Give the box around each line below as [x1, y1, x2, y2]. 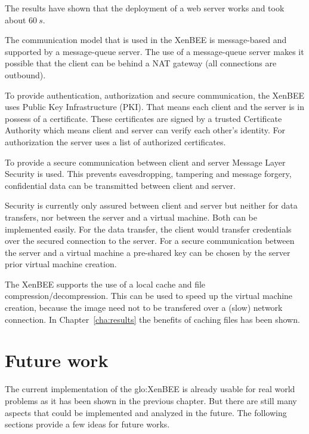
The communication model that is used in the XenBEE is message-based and [5, 33, 287, 46]
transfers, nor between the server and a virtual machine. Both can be [5, 210, 257, 223]
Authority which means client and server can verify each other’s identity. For [5, 124, 286, 136]
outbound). [5, 68, 46, 81]
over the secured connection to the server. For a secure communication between [5, 234, 295, 247]
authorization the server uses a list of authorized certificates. [5, 135, 226, 148]
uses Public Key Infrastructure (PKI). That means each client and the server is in [5, 100, 304, 113]
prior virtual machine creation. [5, 258, 117, 270]
